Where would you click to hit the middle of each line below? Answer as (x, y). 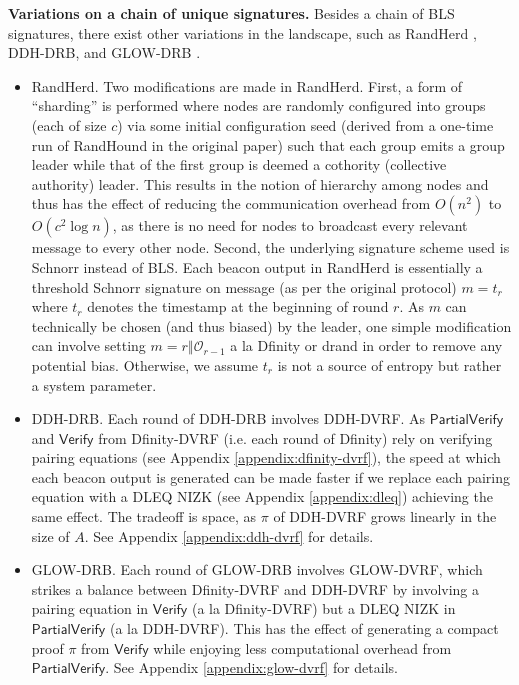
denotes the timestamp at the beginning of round (238, 306)
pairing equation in (90, 608)
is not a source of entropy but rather (389, 364)
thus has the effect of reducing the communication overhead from (231, 203)
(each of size (69, 124)
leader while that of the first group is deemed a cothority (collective (239, 164)
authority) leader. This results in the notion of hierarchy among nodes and (260, 183)
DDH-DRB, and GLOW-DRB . (104, 52)
